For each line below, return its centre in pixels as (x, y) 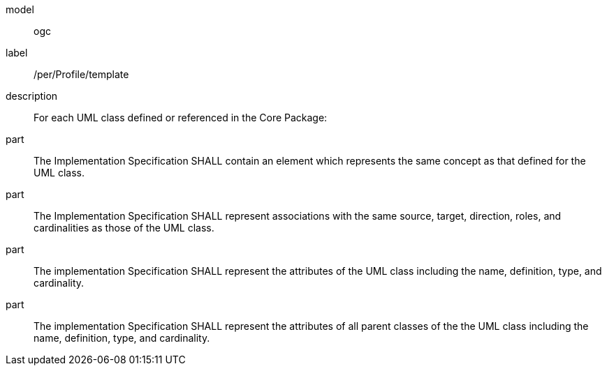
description (32, 96)
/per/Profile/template (81, 74)
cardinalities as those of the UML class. (124, 228)
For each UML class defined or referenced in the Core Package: (181, 118)
